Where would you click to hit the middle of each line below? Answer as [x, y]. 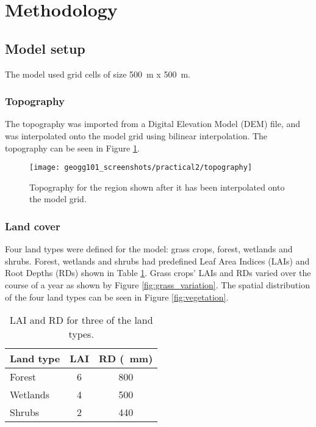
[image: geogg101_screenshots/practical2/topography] [141, 168]
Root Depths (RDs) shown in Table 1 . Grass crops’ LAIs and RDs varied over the [158, 273]
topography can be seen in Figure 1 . [72, 148]
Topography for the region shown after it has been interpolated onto [157, 187]
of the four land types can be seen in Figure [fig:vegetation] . [117, 297]
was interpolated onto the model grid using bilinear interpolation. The [136, 135]
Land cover [33, 226]
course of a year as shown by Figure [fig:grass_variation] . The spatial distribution [157, 285]
